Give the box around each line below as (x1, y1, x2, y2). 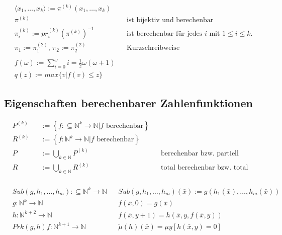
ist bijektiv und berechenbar (126, 17, 214, 24)
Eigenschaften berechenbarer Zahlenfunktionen (4, 95, 253, 110)
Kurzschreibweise (126, 44, 180, 52)
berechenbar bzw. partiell (161, 149, 239, 157)
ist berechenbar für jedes (126, 30, 203, 37)
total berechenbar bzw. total (161, 164, 248, 172)
